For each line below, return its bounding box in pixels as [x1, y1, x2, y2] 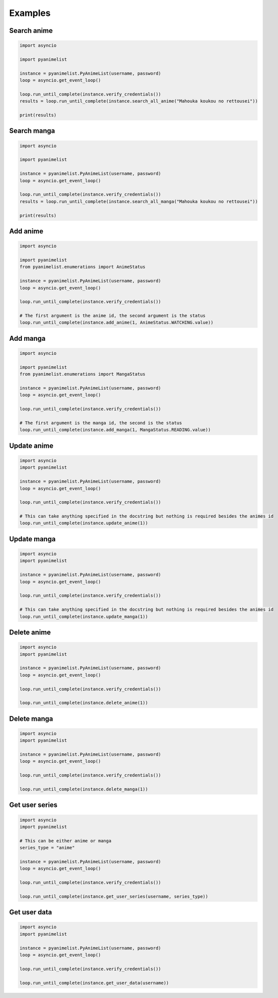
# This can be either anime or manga [19, 838, 112, 843]
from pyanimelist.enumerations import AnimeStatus [19, 264, 146, 270]
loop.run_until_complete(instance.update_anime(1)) [19, 520, 148, 526]
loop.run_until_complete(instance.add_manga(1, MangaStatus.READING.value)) [19, 427, 211, 433]
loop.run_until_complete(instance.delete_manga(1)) [19, 787, 148, 792]
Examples [9, 7, 51, 18]
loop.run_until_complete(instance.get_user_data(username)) [19, 980, 169, 986]
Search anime [9, 26, 53, 35]
